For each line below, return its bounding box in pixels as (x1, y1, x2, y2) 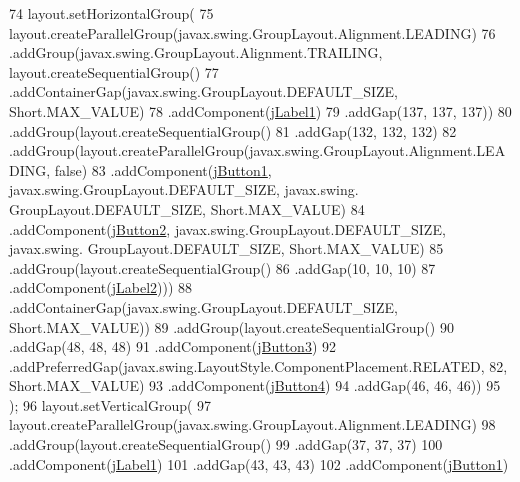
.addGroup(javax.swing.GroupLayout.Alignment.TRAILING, (9, 42, 383, 63)
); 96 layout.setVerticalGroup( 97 (9, 394, 212, 415)
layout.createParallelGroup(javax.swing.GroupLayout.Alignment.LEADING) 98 (9, 414, 496, 435)
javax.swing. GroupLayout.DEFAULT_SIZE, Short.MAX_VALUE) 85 (9, 238, 444, 259)
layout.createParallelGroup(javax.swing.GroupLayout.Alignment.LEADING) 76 (9, 22, 496, 43)
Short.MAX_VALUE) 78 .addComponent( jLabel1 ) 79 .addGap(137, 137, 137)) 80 (9, 100, 512, 121)
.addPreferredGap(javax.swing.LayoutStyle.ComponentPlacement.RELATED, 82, (9, 355, 508, 376)
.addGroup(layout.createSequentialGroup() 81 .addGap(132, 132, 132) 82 (9, 120, 457, 141)
